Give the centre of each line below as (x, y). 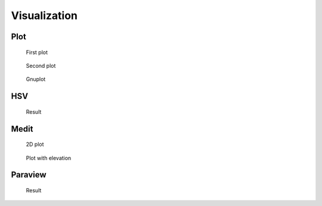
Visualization (44, 15)
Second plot (41, 65)
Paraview (29, 175)
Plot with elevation (49, 158)
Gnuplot (36, 79)
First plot (37, 52)
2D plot (35, 144)
